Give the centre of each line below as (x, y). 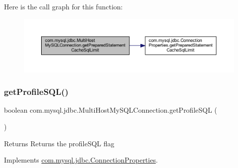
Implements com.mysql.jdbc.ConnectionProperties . (81, 160)
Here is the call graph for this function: (63, 6)
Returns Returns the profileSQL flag (59, 143)
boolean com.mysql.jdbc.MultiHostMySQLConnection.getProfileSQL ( (111, 110)
